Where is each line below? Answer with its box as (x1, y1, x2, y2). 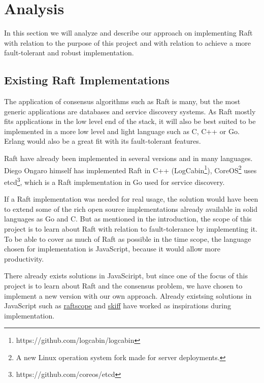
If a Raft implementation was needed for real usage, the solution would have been (4, 194, 258, 204)
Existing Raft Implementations (4, 72, 170, 88)
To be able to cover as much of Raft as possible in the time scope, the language (4, 233, 251, 244)
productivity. (4, 253, 44, 264)
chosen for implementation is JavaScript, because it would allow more (4, 243, 220, 254)
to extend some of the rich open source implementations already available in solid (4, 203, 257, 214)
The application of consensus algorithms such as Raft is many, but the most (4, 96, 241, 107)
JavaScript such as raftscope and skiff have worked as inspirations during (4, 300, 232, 311)
